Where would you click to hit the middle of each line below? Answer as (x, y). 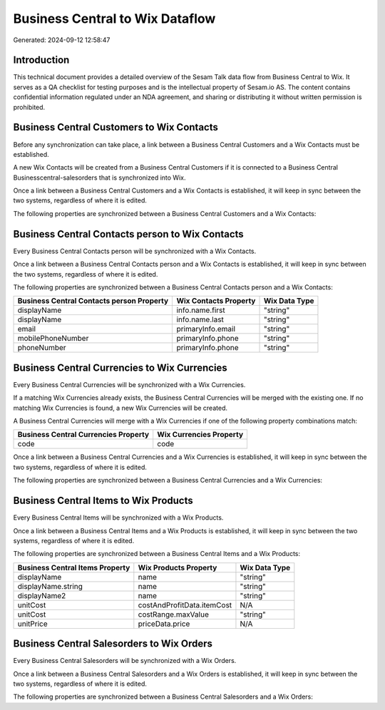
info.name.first (201, 310)
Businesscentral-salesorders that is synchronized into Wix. (99, 177)
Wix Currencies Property (200, 435)
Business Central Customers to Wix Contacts (116, 127)
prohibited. (29, 107)
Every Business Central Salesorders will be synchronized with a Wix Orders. (125, 661)
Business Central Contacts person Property (93, 301)
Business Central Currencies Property (83, 435)
